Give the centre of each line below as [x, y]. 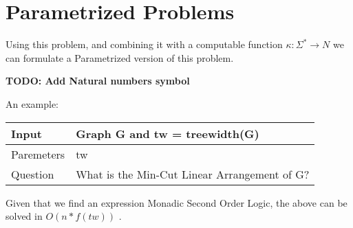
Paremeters [38, 154]
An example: [32, 103]
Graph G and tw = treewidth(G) [168, 133]
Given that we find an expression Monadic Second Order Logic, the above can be [176, 202]
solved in [24, 216]
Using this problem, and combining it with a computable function [144, 44]
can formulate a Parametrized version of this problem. [120, 57]
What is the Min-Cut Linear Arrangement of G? [193, 174]
